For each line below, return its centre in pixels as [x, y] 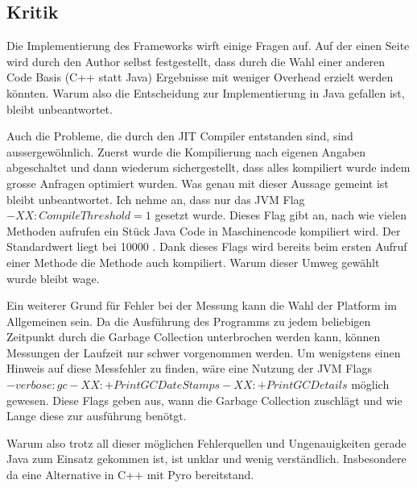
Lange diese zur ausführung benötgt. [97, 416]
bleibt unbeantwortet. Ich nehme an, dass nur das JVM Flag [156, 199]
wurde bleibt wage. [53, 278]
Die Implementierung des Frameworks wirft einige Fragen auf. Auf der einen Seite [208, 46]
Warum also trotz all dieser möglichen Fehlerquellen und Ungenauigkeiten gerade [206, 442]
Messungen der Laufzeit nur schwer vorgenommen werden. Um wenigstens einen [204, 352]
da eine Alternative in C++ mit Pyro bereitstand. [130, 475]
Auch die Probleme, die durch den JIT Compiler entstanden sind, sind [180, 136]
